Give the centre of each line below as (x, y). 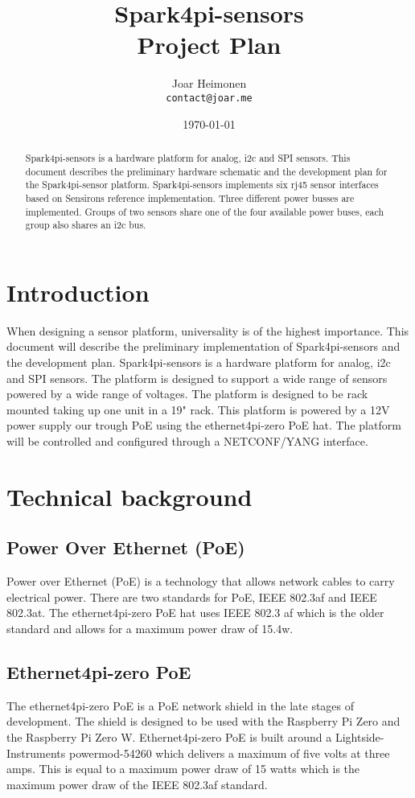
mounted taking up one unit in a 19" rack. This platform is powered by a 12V (198, 409)
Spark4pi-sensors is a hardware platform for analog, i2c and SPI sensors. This (188, 157)
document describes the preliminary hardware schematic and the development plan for (206, 171)
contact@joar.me (209, 98)
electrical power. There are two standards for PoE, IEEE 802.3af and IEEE (192, 596)
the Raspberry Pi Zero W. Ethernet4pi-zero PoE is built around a (169, 736)
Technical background (129, 496)
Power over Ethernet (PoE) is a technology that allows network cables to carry (201, 581)
